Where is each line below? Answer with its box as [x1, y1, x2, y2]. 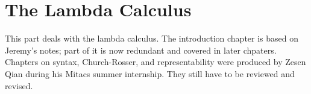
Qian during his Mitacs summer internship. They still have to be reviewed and [5, 67, 295, 80]
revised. [5, 79, 33, 92]
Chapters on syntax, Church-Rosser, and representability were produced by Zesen [5, 55, 306, 68]
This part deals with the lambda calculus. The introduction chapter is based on [5, 32, 299, 45]
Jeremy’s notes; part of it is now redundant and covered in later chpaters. [5, 43, 277, 56]
